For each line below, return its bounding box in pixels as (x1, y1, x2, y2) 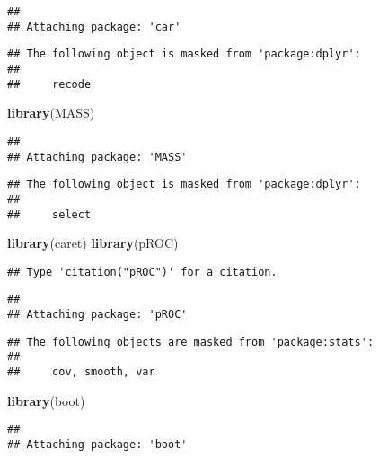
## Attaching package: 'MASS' (7, 150, 188, 163)
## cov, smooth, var (7, 366, 155, 379)
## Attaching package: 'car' (7, 20, 181, 33)
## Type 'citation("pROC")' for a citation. (7, 265, 278, 278)
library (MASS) (7, 103, 95, 122)
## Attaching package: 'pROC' (7, 308, 188, 321)
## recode (7, 77, 92, 91)
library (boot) (7, 391, 85, 410)
